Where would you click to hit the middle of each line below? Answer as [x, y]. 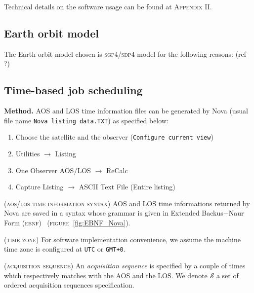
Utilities [28, 154]
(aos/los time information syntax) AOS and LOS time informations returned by [127, 203]
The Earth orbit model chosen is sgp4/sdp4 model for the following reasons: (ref [125, 54]
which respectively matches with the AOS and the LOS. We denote [106, 275]
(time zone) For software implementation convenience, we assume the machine [122, 239]
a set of [227, 275]
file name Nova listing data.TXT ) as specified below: [86, 120]
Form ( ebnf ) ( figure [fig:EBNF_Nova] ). [67, 223]
